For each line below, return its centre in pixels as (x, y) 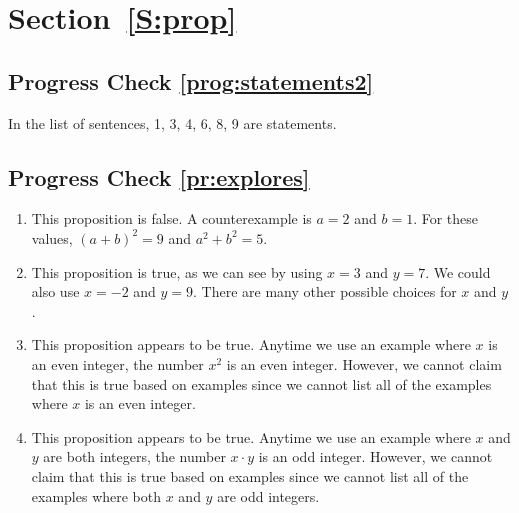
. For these (446, 218)
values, (52, 237)
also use (55, 291)
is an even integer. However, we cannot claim (364, 363)
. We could (458, 271)
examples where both (96, 495)
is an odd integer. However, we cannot (375, 456)
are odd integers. (268, 495)
